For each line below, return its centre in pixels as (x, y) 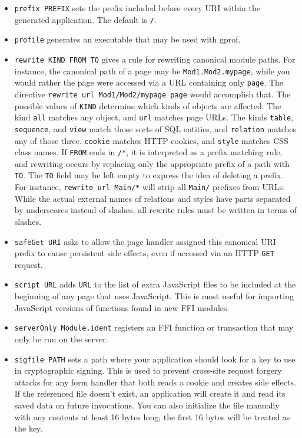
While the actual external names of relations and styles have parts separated (152, 198)
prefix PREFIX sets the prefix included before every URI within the (137, 8)
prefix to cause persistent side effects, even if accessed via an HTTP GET (144, 253)
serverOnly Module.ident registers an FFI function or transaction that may (154, 327)
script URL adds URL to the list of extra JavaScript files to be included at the (155, 284)
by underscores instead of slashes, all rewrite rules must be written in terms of (156, 210)
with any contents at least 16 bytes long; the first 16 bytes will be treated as (152, 416)
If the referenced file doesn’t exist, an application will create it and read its (150, 393)
